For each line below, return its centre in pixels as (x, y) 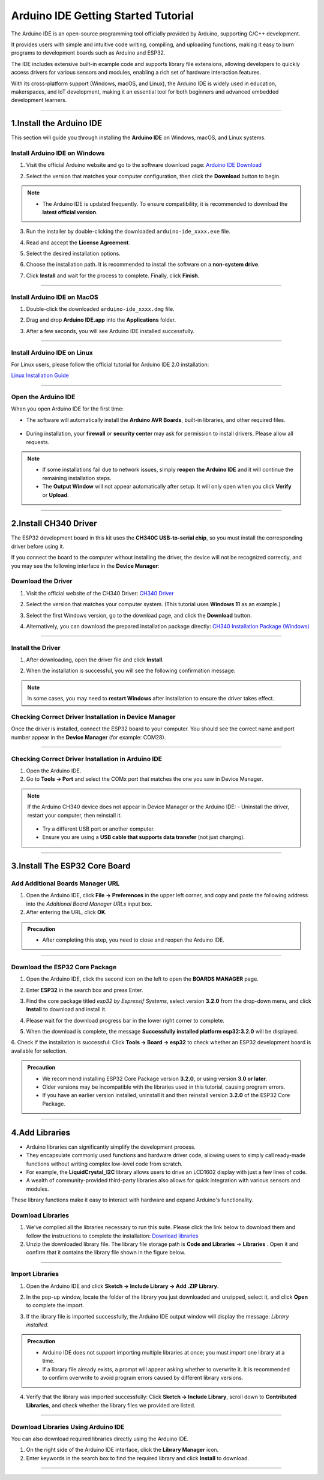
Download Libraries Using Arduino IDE (68, 1427)
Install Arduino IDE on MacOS (55, 297)
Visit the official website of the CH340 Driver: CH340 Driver (100, 593)
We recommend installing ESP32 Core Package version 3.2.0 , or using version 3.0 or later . (155, 1078)
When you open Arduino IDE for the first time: (67, 409)
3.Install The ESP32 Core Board (71, 866)
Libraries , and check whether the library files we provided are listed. (111, 1405)
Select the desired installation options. (73, 254)
